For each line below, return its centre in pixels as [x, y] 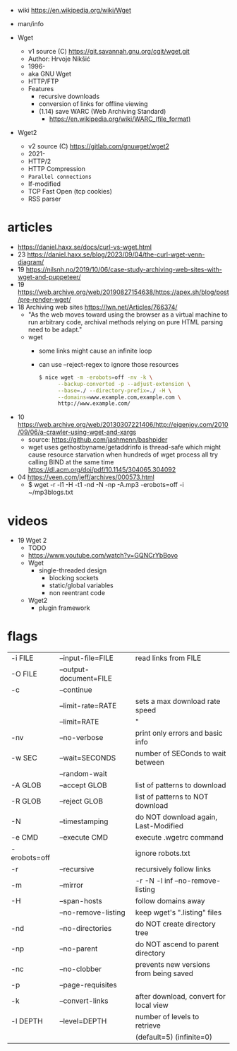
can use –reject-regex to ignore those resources [109, 364]
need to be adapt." [55, 329]
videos [28, 521]
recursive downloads [69, 96]
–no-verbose [81, 738]
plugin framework [64, 608]
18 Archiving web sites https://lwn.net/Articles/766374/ [97, 307]
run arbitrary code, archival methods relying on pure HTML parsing [126, 322]
